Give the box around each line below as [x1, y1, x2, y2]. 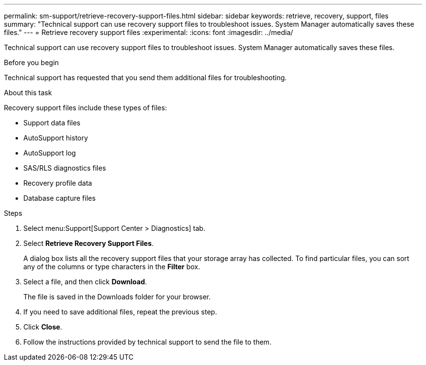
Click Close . [23, 323, 62, 331]
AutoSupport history [23, 134, 88, 142]
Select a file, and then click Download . [23, 278, 147, 286]
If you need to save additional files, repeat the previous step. [23, 308, 217, 316]
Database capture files [23, 194, 96, 202]
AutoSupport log [23, 149, 76, 157]
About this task [4, 88, 52, 97]
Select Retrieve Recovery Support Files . [23, 239, 154, 247]
